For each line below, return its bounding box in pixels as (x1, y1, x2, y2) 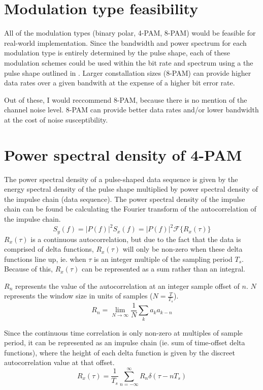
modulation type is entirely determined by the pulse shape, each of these (4, 47, 230, 58)
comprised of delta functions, (4, 244, 94, 254)
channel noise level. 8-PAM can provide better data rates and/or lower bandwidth (4, 104, 259, 115)
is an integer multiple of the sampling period (93, 253, 233, 264)
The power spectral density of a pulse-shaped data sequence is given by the (4, 173, 238, 184)
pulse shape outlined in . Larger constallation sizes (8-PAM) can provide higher (4, 67, 251, 78)
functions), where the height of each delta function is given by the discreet (4, 347, 235, 357)
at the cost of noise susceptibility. (4, 114, 108, 125)
